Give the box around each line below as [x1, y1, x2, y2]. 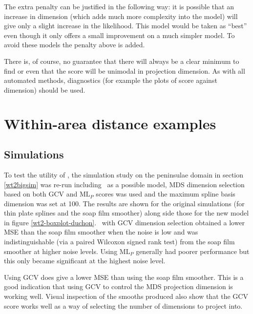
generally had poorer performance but [136, 246, 250, 256]
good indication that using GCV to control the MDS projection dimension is [4, 281, 233, 292]
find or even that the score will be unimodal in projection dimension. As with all [4, 65, 245, 76]
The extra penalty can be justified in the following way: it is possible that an [4, 1, 234, 11]
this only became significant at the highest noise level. [4, 255, 166, 266]
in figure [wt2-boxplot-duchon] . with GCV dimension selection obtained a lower [4, 217, 245, 227]
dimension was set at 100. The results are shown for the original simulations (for [4, 198, 245, 208]
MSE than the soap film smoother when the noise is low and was [4, 227, 198, 237]
